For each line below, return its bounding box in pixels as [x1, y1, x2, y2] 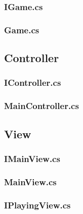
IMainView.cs [4, 152, 60, 165]
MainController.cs [4, 99, 79, 112]
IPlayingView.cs [4, 198, 71, 211]
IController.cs [4, 76, 61, 89]
